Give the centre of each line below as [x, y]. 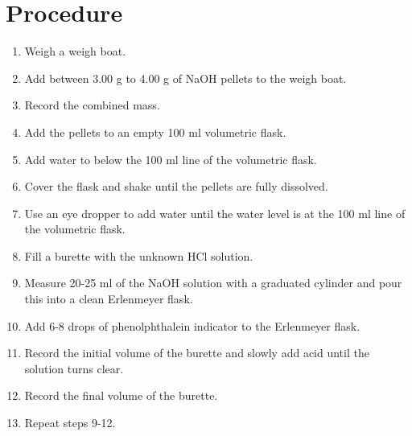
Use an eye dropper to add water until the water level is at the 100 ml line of [215, 213]
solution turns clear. [74, 368]
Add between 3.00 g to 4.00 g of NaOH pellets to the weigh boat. [185, 78]
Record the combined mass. [92, 105]
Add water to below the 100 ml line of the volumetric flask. [171, 159]
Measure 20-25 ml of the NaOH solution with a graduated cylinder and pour [213, 283]
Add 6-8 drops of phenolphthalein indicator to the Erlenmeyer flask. [192, 325]
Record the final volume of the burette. [121, 395]
